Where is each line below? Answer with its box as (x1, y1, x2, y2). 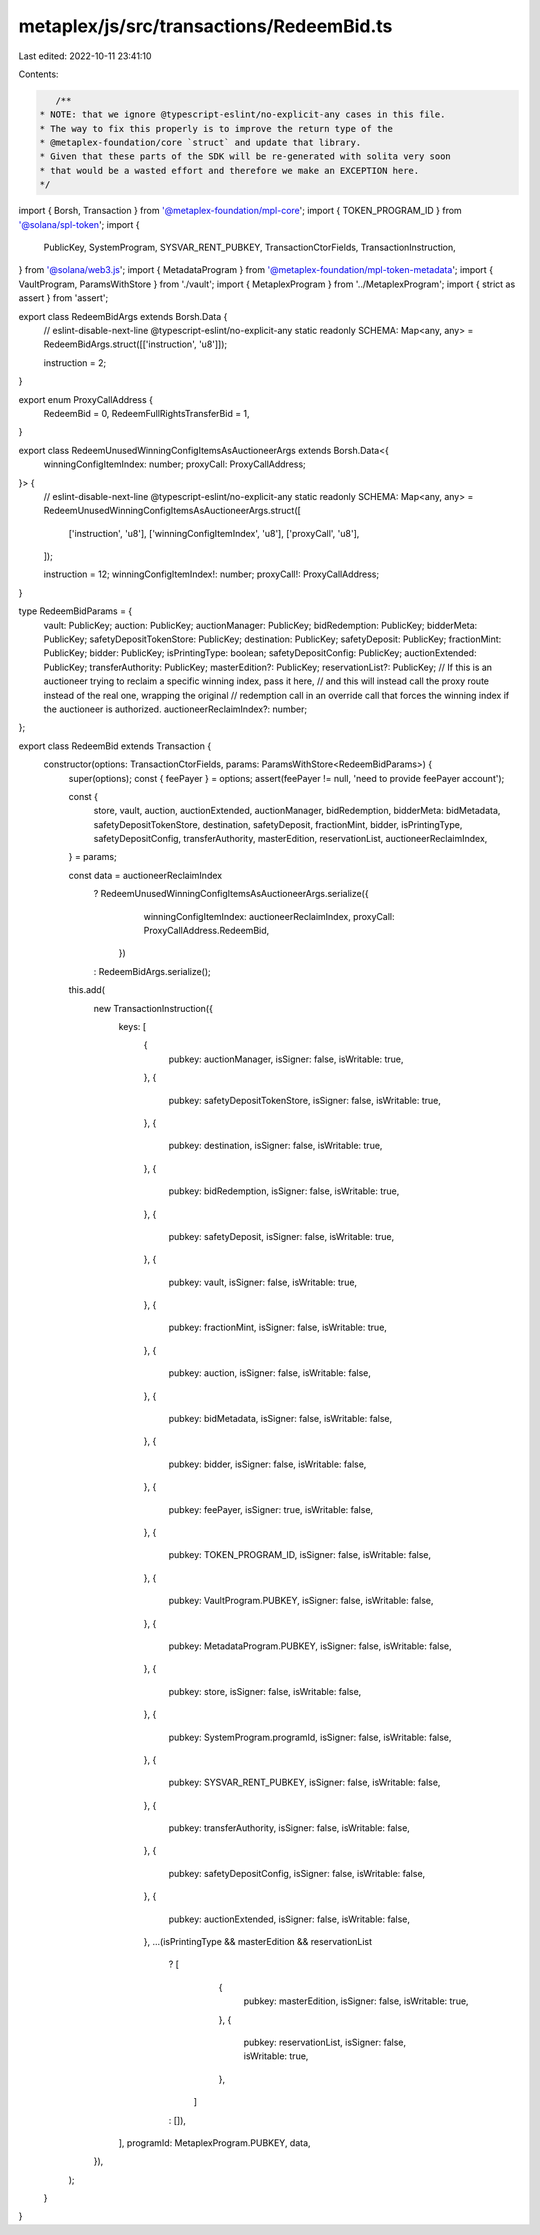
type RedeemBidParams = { (18, 605, 133, 617)
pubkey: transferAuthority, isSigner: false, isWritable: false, (168, 1822, 410, 1834)
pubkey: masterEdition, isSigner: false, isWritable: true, (243, 1995, 469, 2007)
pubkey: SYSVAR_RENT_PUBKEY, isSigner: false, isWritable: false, (168, 1776, 441, 1789)
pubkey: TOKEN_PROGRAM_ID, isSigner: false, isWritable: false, (168, 1549, 432, 1561)
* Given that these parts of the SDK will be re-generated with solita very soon (39, 151, 452, 162)
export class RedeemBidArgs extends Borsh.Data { (18, 310, 228, 322)
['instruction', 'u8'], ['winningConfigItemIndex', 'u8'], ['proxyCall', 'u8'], (68, 527, 360, 539)
